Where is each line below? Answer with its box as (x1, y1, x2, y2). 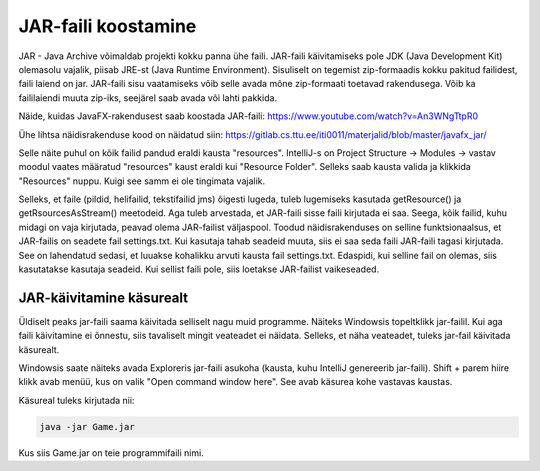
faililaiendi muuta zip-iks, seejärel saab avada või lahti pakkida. (18, 91, 278, 104)
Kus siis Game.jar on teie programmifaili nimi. (18, 446, 204, 459)
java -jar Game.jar (39, 421, 135, 432)
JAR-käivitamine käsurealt (18, 289, 189, 306)
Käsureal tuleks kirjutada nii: (18, 394, 135, 406)
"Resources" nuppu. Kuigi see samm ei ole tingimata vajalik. (18, 175, 266, 187)
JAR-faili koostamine (18, 15, 197, 37)
